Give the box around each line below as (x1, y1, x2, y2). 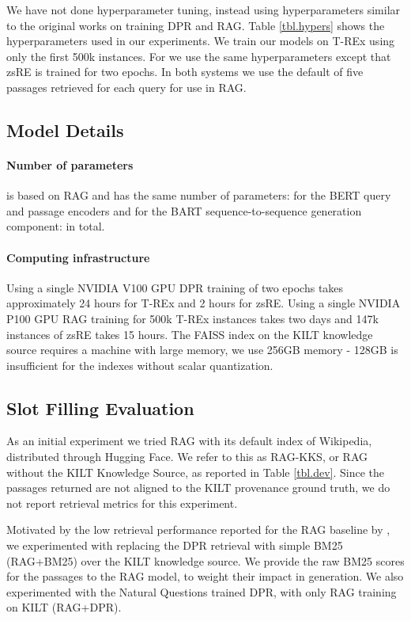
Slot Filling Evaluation (6, 395, 194, 420)
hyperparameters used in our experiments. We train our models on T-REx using (6, 32, 395, 49)
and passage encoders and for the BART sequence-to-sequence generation (6, 202, 362, 219)
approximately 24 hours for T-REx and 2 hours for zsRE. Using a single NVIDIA (6, 295, 401, 311)
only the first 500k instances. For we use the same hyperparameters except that (6, 48, 391, 64)
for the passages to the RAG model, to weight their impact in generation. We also (6, 568, 404, 585)
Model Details (6, 117, 124, 142)
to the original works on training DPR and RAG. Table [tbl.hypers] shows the (6, 17, 385, 33)
